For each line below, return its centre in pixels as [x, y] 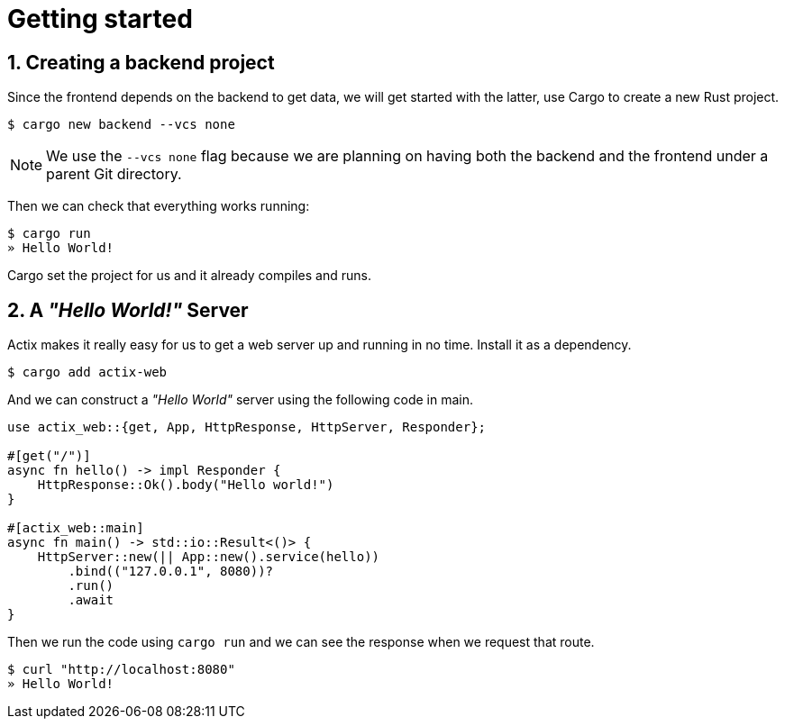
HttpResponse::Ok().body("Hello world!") [186, 485]
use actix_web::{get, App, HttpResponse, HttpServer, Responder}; [247, 427]
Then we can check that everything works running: [159, 206]
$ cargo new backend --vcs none [121, 125]
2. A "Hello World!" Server [128, 310]
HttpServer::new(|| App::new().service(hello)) [209, 557]
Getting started [100, 19]
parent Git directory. [114, 174]
